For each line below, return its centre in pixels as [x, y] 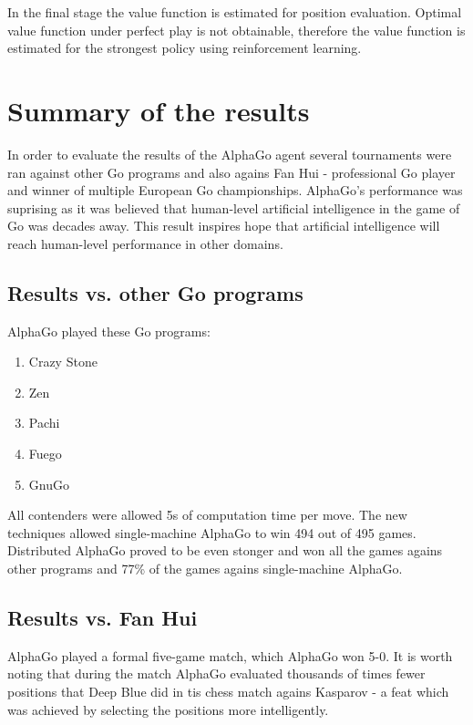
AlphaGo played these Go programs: [109, 331]
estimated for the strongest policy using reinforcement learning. [185, 48]
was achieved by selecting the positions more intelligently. [168, 709]
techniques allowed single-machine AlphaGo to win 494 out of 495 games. [212, 532]
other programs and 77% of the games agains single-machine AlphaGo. [205, 569]
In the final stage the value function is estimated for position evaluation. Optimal [235, 12]
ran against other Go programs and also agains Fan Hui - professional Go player [231, 172]
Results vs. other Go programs [155, 292]
